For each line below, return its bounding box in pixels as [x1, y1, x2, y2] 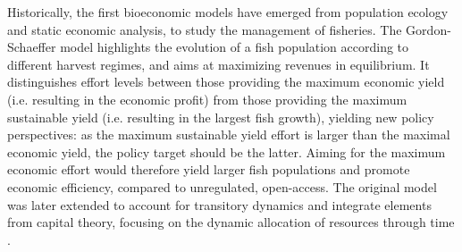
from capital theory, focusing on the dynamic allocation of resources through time [7, 213, 455, 231]
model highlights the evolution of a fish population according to [60, 38, 409, 56]
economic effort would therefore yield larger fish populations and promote [7, 160, 410, 179]
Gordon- [406, 20, 451, 38]
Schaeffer [7, 38, 56, 56]
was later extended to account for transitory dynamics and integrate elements [7, 195, 432, 214]
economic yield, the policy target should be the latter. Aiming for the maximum [7, 142, 446, 161]
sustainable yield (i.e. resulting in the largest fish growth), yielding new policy [7, 107, 434, 126]
